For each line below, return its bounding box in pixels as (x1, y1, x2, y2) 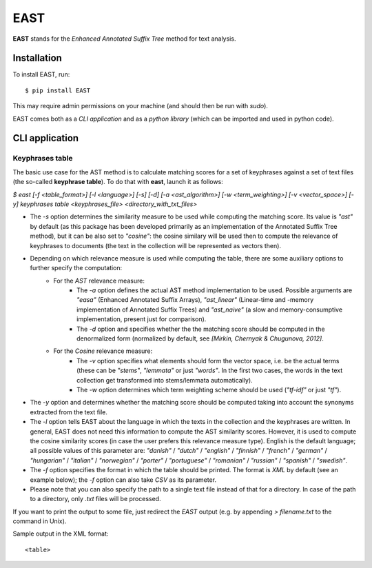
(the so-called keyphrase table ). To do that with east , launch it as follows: (12, 178, 223, 186)
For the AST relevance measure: (53, 276, 145, 285)
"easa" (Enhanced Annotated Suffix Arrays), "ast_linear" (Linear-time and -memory (76, 296, 314, 304)
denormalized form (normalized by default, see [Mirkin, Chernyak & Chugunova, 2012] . (76, 334, 324, 343)
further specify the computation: (30, 264, 123, 272)
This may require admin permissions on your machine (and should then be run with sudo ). (12, 102, 269, 110)
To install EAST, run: (12, 70, 70, 79)
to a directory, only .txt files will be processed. (30, 495, 161, 503)
